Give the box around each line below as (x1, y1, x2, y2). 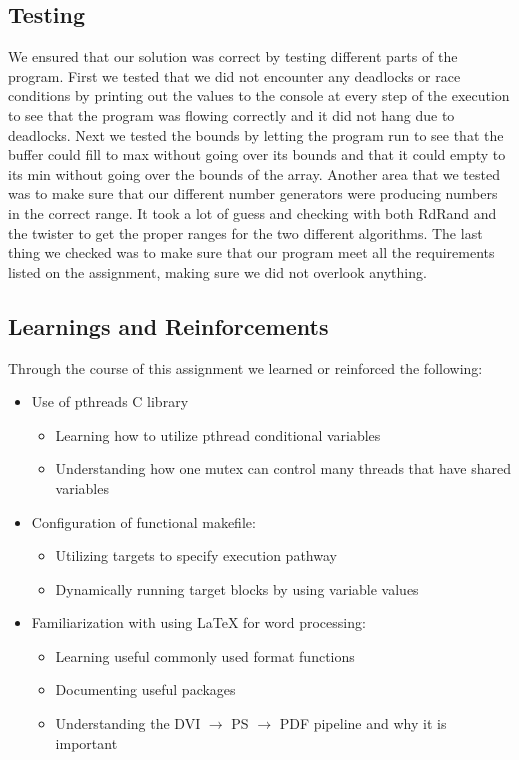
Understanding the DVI (55, 713, 201, 734)
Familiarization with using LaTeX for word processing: (31, 612, 366, 633)
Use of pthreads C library (31, 391, 189, 412)
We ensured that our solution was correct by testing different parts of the (8, 46, 458, 67)
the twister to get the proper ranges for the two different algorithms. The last (8, 222, 483, 243)
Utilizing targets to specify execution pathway (55, 545, 337, 566)
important (55, 732, 118, 753)
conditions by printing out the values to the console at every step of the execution (8, 85, 510, 106)
